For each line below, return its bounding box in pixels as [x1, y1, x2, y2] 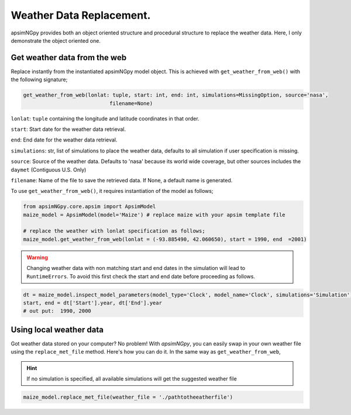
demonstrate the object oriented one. [11, 37, 101, 44]
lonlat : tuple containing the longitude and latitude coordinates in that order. [11, 115, 199, 122]
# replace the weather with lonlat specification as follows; [23, 228, 205, 234]
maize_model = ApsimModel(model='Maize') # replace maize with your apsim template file [23, 211, 286, 218]
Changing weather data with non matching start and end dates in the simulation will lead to [26, 265, 246, 272]
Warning [26, 254, 48, 261]
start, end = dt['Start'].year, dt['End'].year [23, 300, 162, 306]
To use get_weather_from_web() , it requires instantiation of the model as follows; [11, 188, 214, 195]
